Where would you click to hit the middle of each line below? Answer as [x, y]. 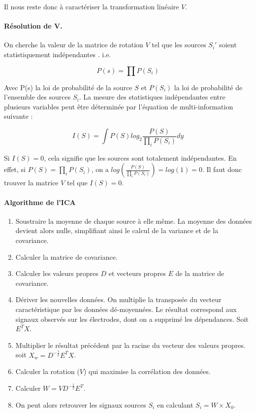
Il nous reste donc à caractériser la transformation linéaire [92, 6]
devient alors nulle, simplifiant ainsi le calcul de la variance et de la [117, 230]
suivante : [18, 116]
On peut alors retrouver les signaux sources [81, 404]
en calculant [175, 404]
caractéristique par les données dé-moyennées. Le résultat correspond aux [126, 309]
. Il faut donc [222, 169]
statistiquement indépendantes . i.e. [58, 54]
